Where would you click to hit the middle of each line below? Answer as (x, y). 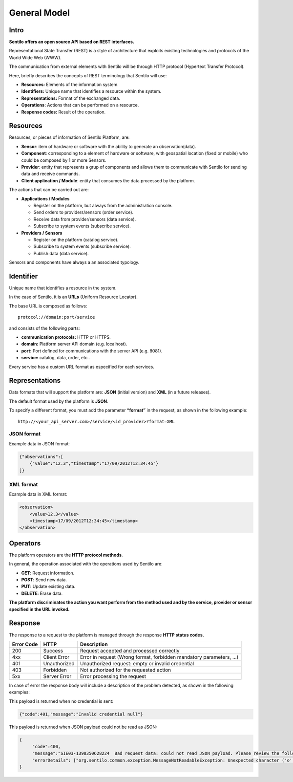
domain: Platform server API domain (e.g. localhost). (74, 344)
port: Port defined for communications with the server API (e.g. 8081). (92, 351)
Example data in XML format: (38, 494)
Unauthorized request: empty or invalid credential (137, 663)
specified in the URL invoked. (39, 609)
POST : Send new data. (44, 580)
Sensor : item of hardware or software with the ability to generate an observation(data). (109, 146)
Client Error (56, 657)
